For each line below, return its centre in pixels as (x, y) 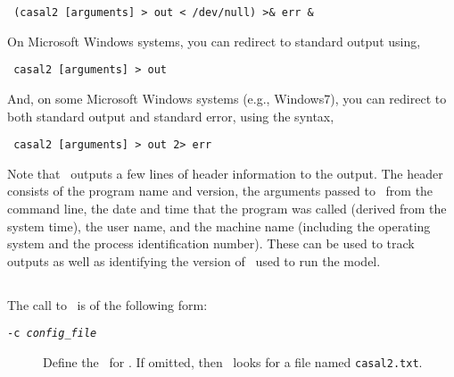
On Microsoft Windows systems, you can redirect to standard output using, (214, 41)
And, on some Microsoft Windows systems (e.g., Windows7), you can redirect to (227, 98)
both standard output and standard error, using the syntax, (171, 116)
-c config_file (52, 334)
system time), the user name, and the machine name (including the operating (219, 226)
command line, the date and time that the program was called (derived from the (227, 208)
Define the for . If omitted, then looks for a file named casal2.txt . (233, 361)
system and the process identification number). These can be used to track (211, 243)
